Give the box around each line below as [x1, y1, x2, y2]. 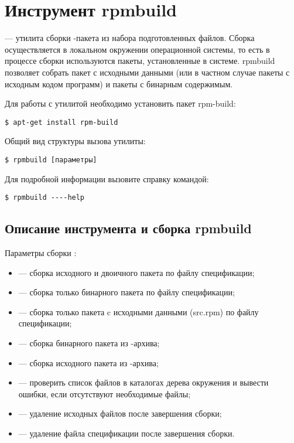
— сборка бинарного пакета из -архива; [18, 337, 160, 349]
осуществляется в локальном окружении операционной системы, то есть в [5, 43, 270, 55]
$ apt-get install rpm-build [5, 118, 118, 127]
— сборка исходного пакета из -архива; [18, 356, 159, 369]
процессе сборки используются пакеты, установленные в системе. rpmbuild [5, 54, 275, 67]
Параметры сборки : [5, 247, 77, 259]
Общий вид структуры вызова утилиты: [5, 135, 146, 147]
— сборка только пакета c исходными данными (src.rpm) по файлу [18, 305, 259, 318]
